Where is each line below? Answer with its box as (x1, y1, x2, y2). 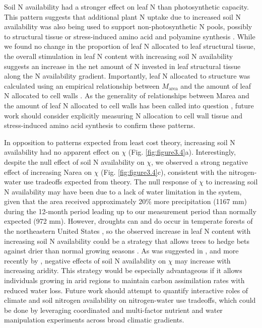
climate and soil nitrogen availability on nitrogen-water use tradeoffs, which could (4, 295, 256, 305)
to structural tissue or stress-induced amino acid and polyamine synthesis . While (4, 31, 255, 41)
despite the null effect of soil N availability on (4, 156, 145, 167)
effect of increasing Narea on (4, 166, 92, 177)
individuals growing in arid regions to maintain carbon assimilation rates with (4, 275, 245, 286)
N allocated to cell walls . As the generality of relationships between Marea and (4, 90, 249, 101)
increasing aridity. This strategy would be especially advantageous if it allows (4, 265, 242, 276)
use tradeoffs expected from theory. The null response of (23, 176, 197, 187)
